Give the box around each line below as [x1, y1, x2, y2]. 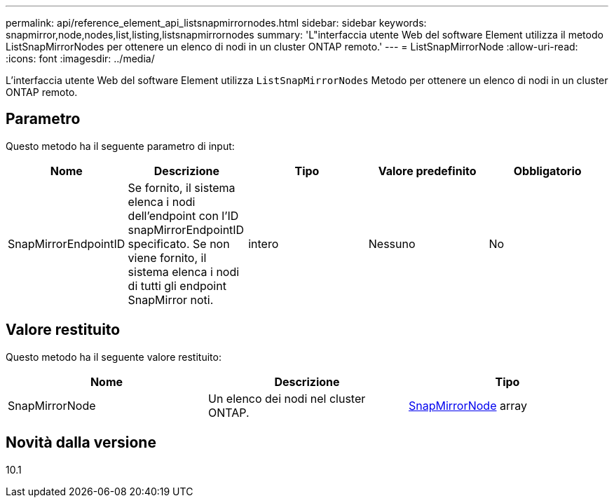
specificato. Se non [128, 236, 230, 251]
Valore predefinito [378, 163, 477, 178]
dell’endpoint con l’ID [128, 208, 239, 223]
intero [248, 236, 279, 251]
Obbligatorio [513, 163, 582, 178]
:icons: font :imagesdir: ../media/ [6, 53, 155, 64]
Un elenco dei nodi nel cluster [207, 391, 366, 406]
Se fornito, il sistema [128, 180, 236, 195]
